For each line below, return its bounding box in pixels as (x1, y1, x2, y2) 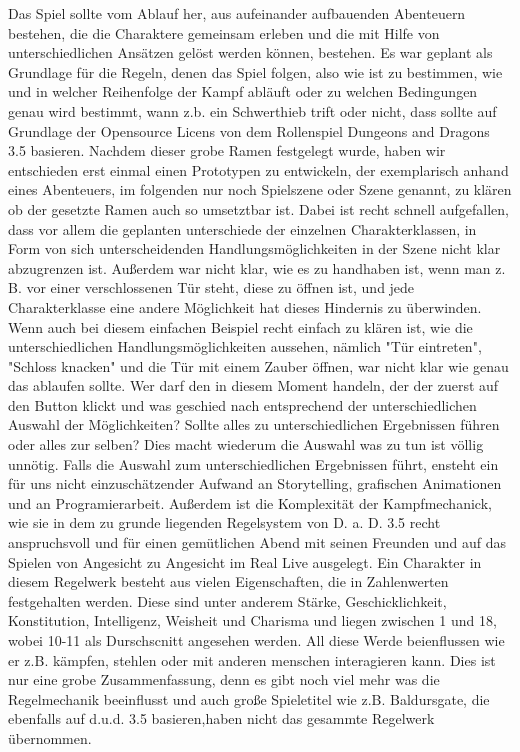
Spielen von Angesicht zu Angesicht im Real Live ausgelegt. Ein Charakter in (8, 551, 482, 572)
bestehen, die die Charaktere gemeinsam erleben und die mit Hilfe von (8, 22, 440, 43)
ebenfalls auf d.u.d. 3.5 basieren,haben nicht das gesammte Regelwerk (8, 708, 435, 729)
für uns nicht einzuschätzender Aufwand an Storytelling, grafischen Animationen (8, 473, 502, 494)
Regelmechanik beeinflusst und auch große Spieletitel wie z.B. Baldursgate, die (8, 688, 490, 709)
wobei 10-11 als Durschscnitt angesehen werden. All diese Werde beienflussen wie (8, 630, 505, 650)
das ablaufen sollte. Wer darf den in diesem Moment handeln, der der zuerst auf (8, 375, 499, 396)
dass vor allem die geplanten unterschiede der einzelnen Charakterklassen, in (8, 218, 477, 239)
